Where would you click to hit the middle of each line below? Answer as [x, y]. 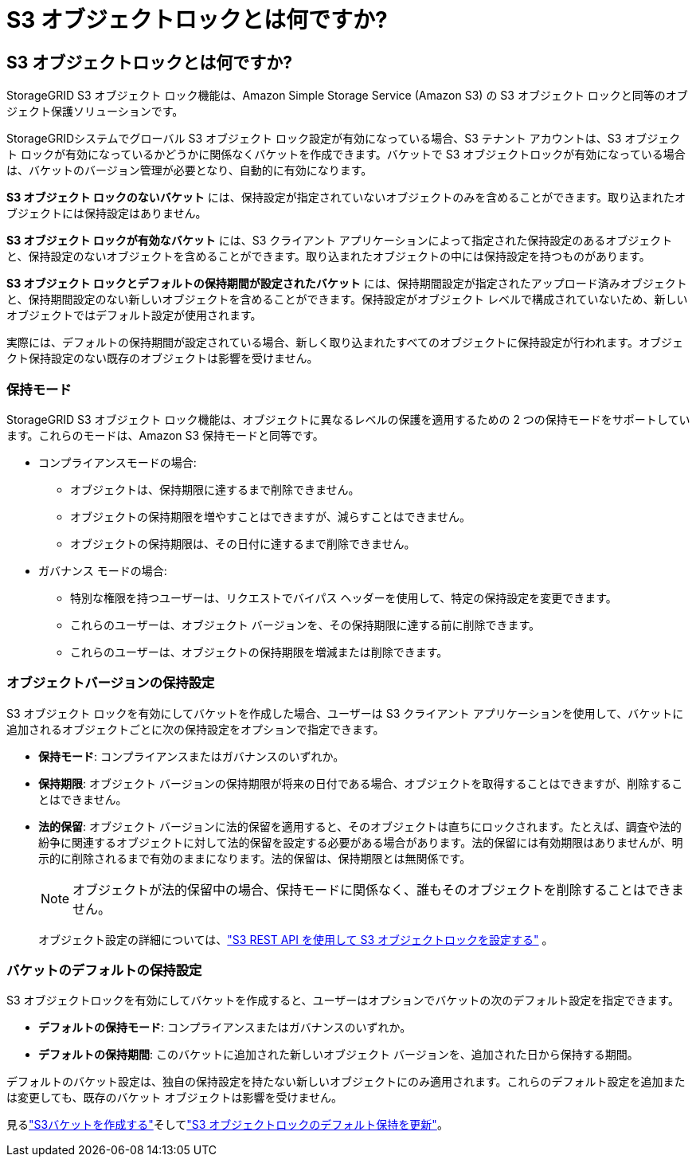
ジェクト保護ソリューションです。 [95, 112]
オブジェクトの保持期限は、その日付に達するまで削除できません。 [243, 543]
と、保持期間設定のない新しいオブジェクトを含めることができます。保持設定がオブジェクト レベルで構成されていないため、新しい [347, 300]
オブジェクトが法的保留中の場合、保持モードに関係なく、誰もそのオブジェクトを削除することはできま [378, 889]
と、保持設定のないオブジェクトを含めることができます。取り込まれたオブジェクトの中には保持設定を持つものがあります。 [328, 256]
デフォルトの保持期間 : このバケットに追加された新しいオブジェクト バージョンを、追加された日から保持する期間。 [338, 1055]
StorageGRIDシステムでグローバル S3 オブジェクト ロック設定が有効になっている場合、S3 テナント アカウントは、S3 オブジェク [344, 139]
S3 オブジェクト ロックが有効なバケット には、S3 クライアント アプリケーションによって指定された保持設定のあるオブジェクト [340, 241]
